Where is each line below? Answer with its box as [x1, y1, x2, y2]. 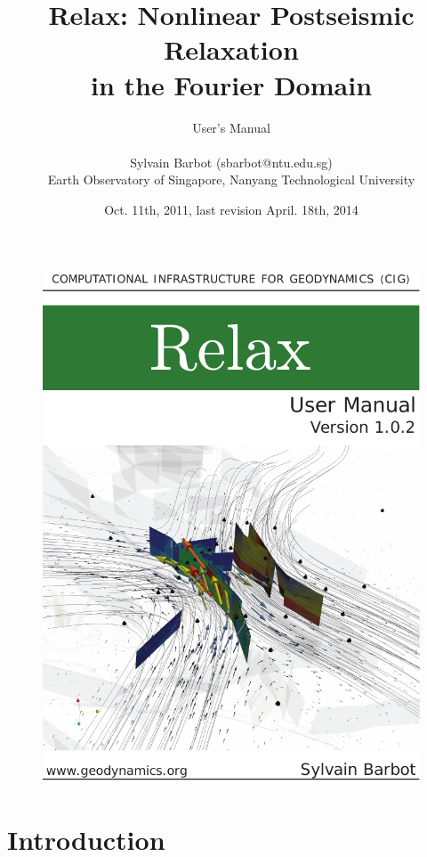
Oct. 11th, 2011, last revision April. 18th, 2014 [104, 200, 359, 218]
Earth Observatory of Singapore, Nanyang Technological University [47, 170, 415, 189]
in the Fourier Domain [90, 66, 373, 102]
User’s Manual [192, 118, 270, 136]
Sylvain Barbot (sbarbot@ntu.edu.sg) [130, 152, 333, 171]
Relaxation [164, 31, 299, 68]
